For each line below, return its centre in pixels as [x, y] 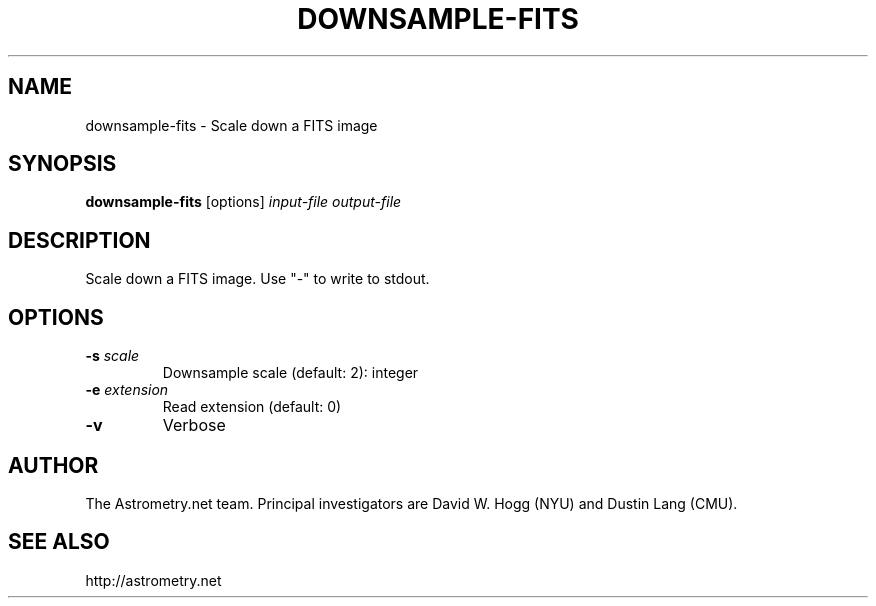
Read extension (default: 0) [252, 407]
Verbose [194, 425]
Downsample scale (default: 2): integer [290, 373]
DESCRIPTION [79, 240]
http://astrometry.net [153, 580]
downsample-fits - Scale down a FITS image [231, 125]
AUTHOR [53, 465]
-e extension [127, 390]
